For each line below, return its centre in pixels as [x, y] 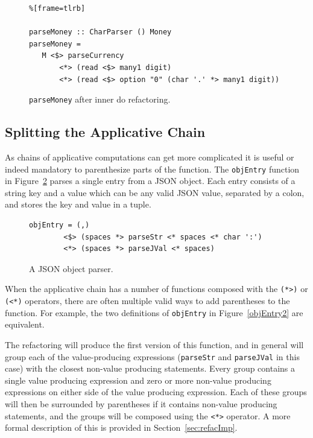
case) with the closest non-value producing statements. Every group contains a [150, 368]
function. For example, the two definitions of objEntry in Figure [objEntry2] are [154, 312]
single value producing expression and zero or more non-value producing [138, 380]
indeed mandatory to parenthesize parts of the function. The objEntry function [152, 169]
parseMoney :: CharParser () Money [100, 32]
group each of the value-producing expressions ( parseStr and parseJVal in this [152, 356]
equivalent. [25, 324]
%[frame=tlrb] [57, 8]
